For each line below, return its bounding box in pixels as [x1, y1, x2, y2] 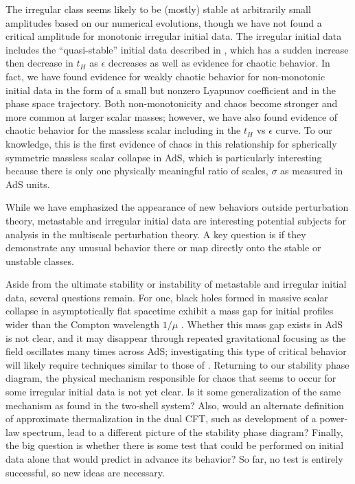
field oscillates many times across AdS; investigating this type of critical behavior [5, 344, 347, 358]
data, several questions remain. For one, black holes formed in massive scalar [5, 290, 328, 304]
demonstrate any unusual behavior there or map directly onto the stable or [5, 240, 321, 255]
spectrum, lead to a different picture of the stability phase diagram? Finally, [23, 424, 343, 439]
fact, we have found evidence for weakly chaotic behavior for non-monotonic [5, 69, 325, 83]
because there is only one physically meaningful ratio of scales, [5, 163, 268, 178]
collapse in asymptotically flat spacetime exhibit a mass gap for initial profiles [5, 303, 334, 318]
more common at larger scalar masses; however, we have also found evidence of [5, 109, 338, 124]
